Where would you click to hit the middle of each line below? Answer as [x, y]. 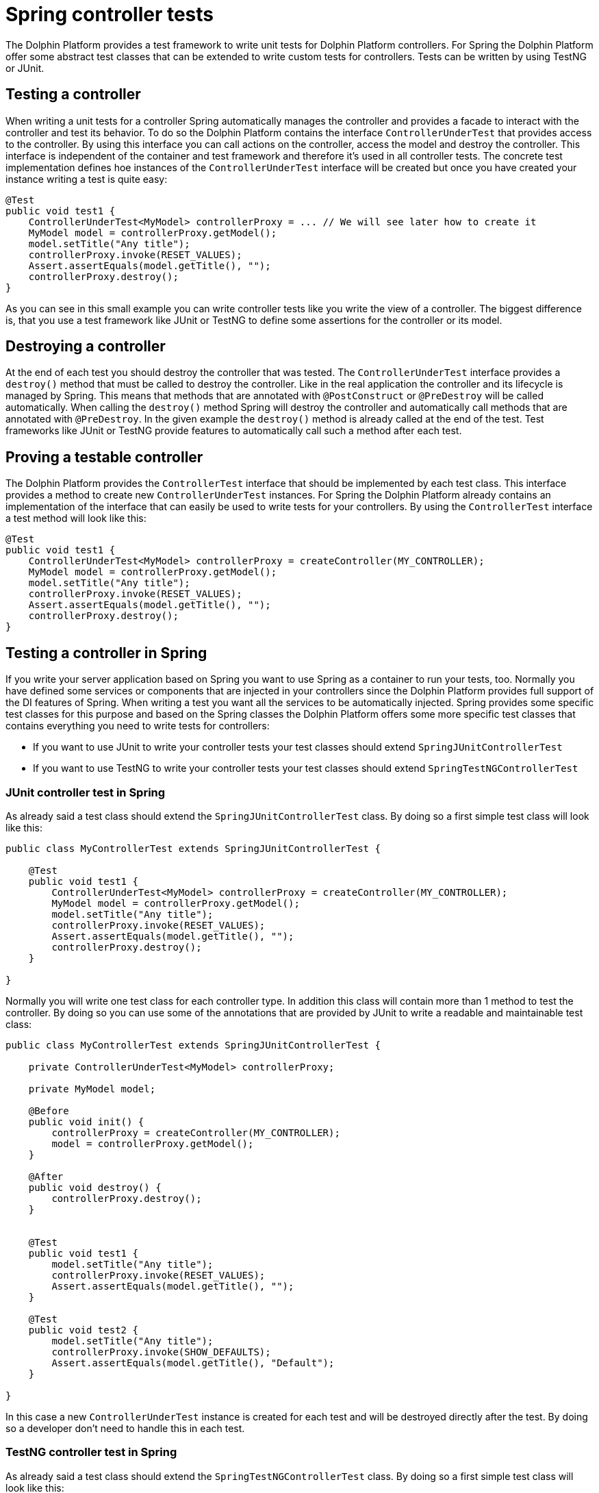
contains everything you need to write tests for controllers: [138, 726]
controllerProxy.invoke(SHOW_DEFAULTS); [161, 1352]
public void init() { [86, 1121]
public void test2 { [83, 1330]
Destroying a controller [86, 347]
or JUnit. [25, 68]
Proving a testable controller [104, 457]
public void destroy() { [95, 1187]
